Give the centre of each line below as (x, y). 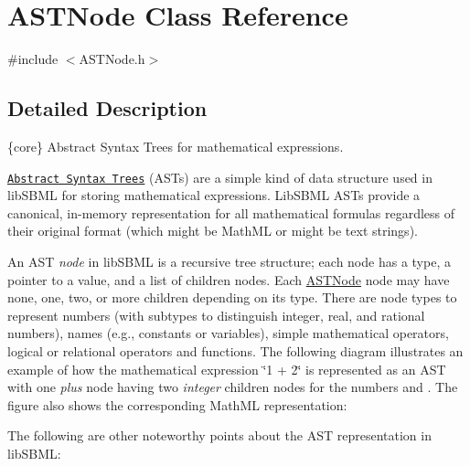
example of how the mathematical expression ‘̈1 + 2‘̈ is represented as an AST (227, 369)
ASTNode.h (112, 59)
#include (33, 59)
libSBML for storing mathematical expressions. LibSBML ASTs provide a (214, 195)
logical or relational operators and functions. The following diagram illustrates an (235, 350)
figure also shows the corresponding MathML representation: (177, 404)
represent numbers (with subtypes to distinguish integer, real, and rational (216, 315)
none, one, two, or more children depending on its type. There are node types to (232, 297)
